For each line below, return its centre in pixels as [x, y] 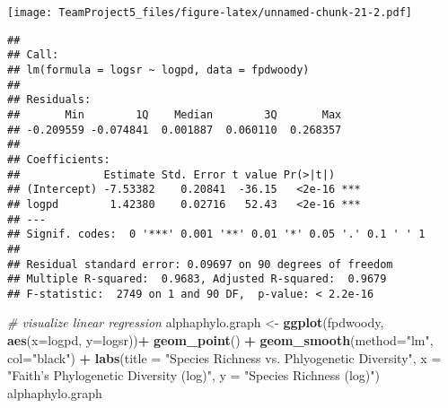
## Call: [33, 55]
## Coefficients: [59, 159]
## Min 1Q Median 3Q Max [175, 114]
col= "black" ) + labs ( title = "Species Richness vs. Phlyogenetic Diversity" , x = [224, 357]
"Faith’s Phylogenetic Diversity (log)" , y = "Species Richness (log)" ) [193, 375]
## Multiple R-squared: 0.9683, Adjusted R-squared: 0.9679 [197, 279]
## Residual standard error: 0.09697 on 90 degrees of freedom [200, 264]
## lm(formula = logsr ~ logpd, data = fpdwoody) [158, 69]
